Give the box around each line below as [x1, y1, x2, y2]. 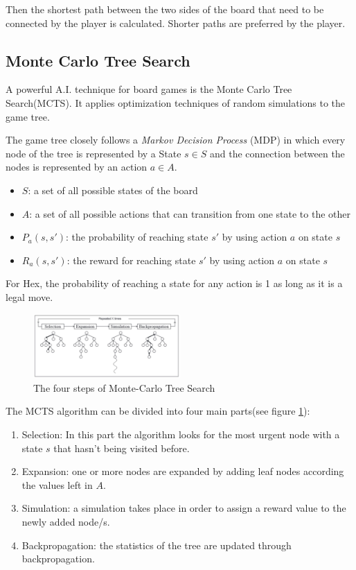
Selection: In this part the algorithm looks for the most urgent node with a [21, 427, 340, 442]
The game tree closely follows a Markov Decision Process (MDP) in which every [6, 132, 346, 147]
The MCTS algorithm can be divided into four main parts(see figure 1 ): [6, 404, 310, 418]
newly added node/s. [21, 515, 110, 529]
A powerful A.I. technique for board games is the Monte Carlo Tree [6, 82, 292, 96]
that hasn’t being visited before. [53, 440, 190, 455]
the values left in [21, 477, 93, 492]
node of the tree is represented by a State [6, 146, 181, 160]
